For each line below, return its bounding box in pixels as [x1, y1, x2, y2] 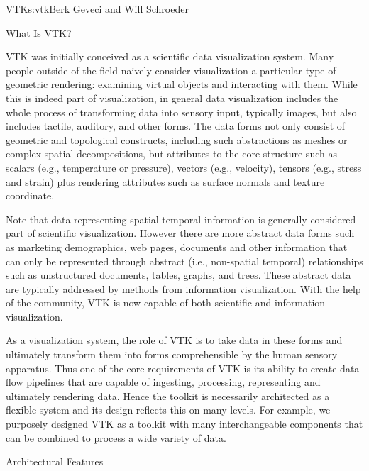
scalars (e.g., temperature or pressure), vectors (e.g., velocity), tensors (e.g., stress [6, 160, 362, 174]
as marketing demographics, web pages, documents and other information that [6, 239, 348, 254]
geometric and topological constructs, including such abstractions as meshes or [6, 132, 348, 147]
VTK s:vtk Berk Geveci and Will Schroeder [6, 1, 189, 16]
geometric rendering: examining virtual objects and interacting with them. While [6, 77, 358, 92]
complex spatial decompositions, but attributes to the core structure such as [6, 146, 337, 161]
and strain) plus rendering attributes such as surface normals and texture [6, 174, 325, 189]
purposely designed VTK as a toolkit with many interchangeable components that [6, 416, 363, 431]
